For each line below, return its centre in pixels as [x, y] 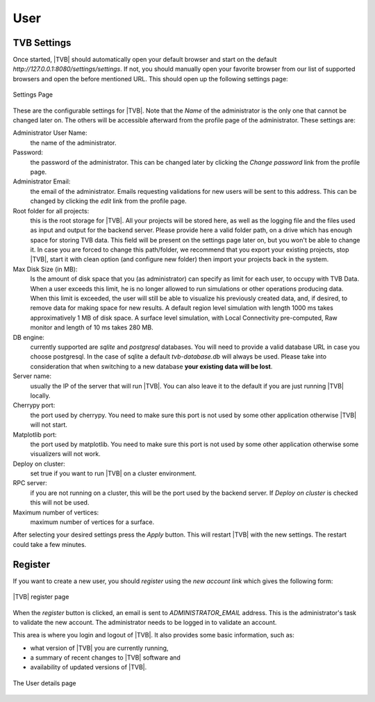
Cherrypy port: [34, 405]
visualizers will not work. [65, 454]
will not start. [49, 425]
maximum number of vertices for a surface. [92, 522]
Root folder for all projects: [51, 211]
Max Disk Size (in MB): [45, 269]
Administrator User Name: [50, 133]
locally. [40, 395]
